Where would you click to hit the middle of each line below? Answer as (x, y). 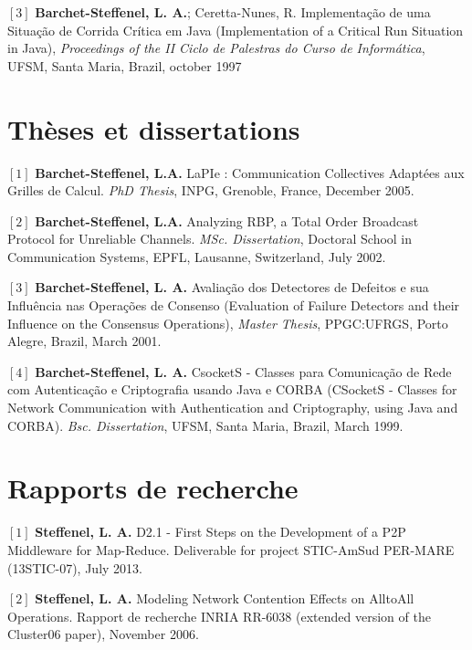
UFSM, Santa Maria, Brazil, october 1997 (125, 65)
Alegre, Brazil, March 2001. (84, 341)
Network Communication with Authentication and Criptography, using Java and (233, 408)
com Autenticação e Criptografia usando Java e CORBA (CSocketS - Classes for (232, 389)
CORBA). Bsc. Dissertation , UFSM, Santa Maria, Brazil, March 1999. (205, 425)
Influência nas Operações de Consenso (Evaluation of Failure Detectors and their (234, 305)
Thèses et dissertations (154, 128)
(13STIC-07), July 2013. (75, 567)
